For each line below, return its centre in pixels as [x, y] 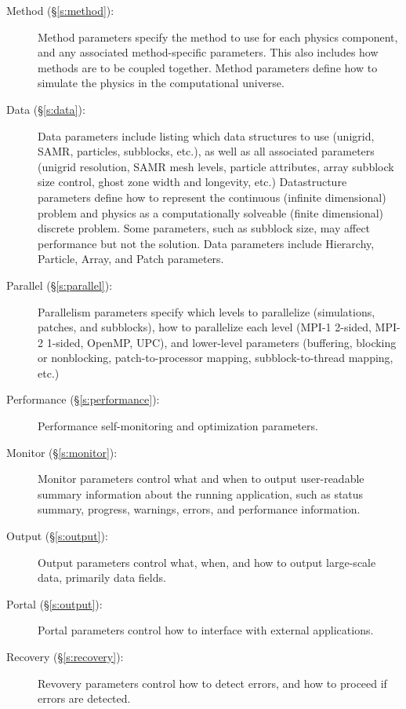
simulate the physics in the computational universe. [161, 83]
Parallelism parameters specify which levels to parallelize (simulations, [207, 311]
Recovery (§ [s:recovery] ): [65, 656]
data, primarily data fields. [102, 577]
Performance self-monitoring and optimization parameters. [178, 426]
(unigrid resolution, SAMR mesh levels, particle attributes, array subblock [216, 166]
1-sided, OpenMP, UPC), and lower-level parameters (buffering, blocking [221, 342]
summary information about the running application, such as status [201, 493]
